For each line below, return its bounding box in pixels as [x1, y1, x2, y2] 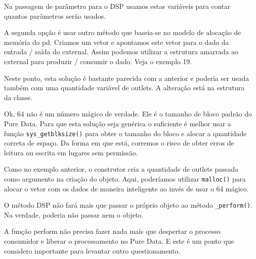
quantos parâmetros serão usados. [4, 10, 106, 21]
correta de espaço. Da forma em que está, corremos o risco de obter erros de [4, 138, 234, 148]
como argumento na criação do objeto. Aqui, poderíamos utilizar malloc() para [4, 173, 246, 184]
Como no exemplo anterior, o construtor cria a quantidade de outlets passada [4, 164, 239, 174]
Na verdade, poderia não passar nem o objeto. [4, 209, 144, 220]
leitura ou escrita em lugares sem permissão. [4, 147, 138, 157]
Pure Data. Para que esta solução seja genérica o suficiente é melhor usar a [4, 118, 231, 128]
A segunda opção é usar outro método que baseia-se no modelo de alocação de [4, 27, 241, 37]
